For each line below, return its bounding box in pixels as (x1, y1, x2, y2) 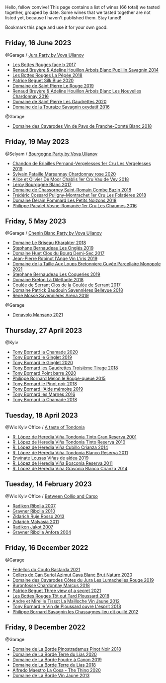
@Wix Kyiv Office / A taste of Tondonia (5, 425, 85, 430)
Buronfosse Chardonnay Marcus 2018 (12, 582, 90, 588)
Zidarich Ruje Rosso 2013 (12, 513, 65, 519)
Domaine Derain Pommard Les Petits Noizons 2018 (12, 197, 117, 203)
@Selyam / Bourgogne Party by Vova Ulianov (5, 151, 98, 157)
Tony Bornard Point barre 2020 (12, 370, 77, 376)
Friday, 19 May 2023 (5, 138, 70, 146)
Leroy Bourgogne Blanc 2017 (12, 181, 72, 187)
